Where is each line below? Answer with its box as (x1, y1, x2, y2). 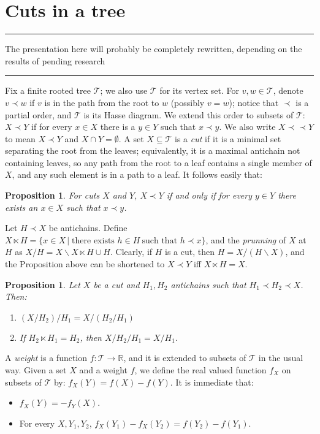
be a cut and (93, 278, 140, 291)
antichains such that (170, 278, 246, 291)
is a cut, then (165, 245, 215, 258)
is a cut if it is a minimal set (175, 132, 281, 145)
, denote (273, 84, 303, 97)
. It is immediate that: (170, 375, 254, 388)
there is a (100, 120, 135, 133)
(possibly (170, 96, 205, 108)
